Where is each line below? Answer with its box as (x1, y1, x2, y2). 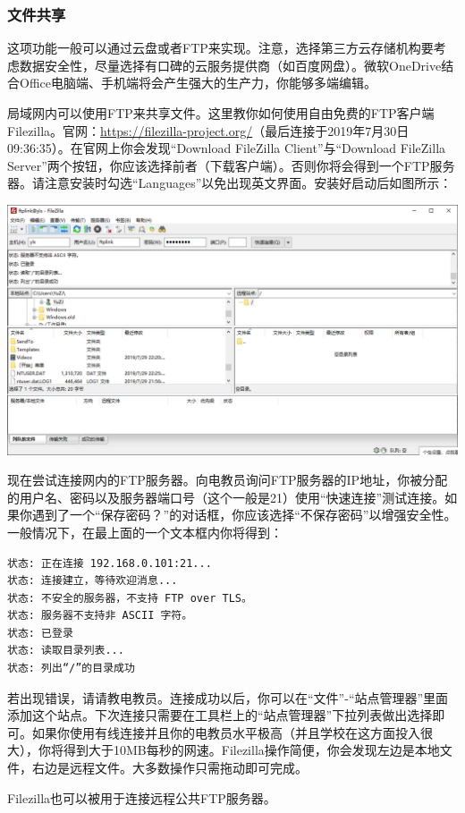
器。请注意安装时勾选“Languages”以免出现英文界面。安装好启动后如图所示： (7, 174, 452, 192)
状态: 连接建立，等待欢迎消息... (7, 574, 178, 588)
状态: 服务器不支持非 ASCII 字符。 (7, 609, 193, 622)
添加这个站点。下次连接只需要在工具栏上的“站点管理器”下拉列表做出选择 (7, 706, 433, 724)
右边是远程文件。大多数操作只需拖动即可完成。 (31, 758, 308, 777)
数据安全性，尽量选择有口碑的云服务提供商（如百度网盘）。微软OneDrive (19, 55, 442, 74)
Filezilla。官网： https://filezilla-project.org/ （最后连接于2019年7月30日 (7, 121, 410, 140)
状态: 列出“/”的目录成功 (7, 662, 135, 675)
